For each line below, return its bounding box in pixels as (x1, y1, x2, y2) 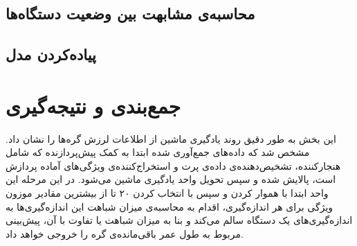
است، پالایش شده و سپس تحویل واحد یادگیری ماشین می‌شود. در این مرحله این (6, 172, 336, 186)
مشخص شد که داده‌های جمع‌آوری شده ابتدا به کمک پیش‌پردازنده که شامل (6, 145, 310, 159)
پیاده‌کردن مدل (6, 44, 96, 65)
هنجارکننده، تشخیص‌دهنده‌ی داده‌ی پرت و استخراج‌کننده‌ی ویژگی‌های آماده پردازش (6, 158, 341, 173)
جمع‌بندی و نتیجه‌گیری (6, 91, 181, 119)
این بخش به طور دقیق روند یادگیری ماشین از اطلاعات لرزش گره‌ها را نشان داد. (6, 131, 336, 146)
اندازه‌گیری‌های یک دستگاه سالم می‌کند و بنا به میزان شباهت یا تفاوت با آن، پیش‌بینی (6, 213, 353, 227)
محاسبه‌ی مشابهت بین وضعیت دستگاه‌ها (6, 3, 255, 24)
